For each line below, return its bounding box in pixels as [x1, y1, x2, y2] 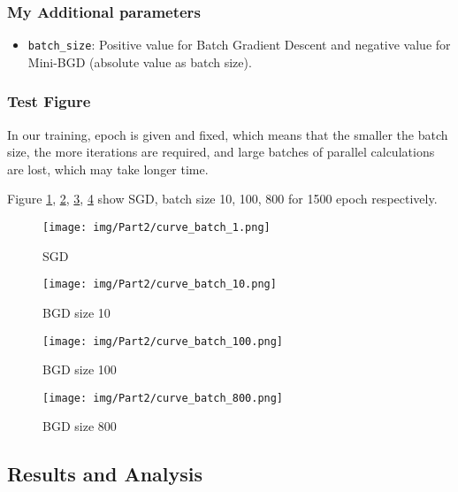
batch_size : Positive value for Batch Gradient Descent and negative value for [27, 35, 451, 54]
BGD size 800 [42, 417, 117, 435]
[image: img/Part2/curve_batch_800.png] [42, 391, 284, 404]
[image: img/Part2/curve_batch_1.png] [42, 221, 271, 234]
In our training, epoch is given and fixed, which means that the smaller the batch [7, 125, 448, 143]
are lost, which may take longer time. [7, 159, 209, 178]
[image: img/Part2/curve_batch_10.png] [42, 278, 277, 291]
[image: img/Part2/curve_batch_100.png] [42, 334, 284, 348]
